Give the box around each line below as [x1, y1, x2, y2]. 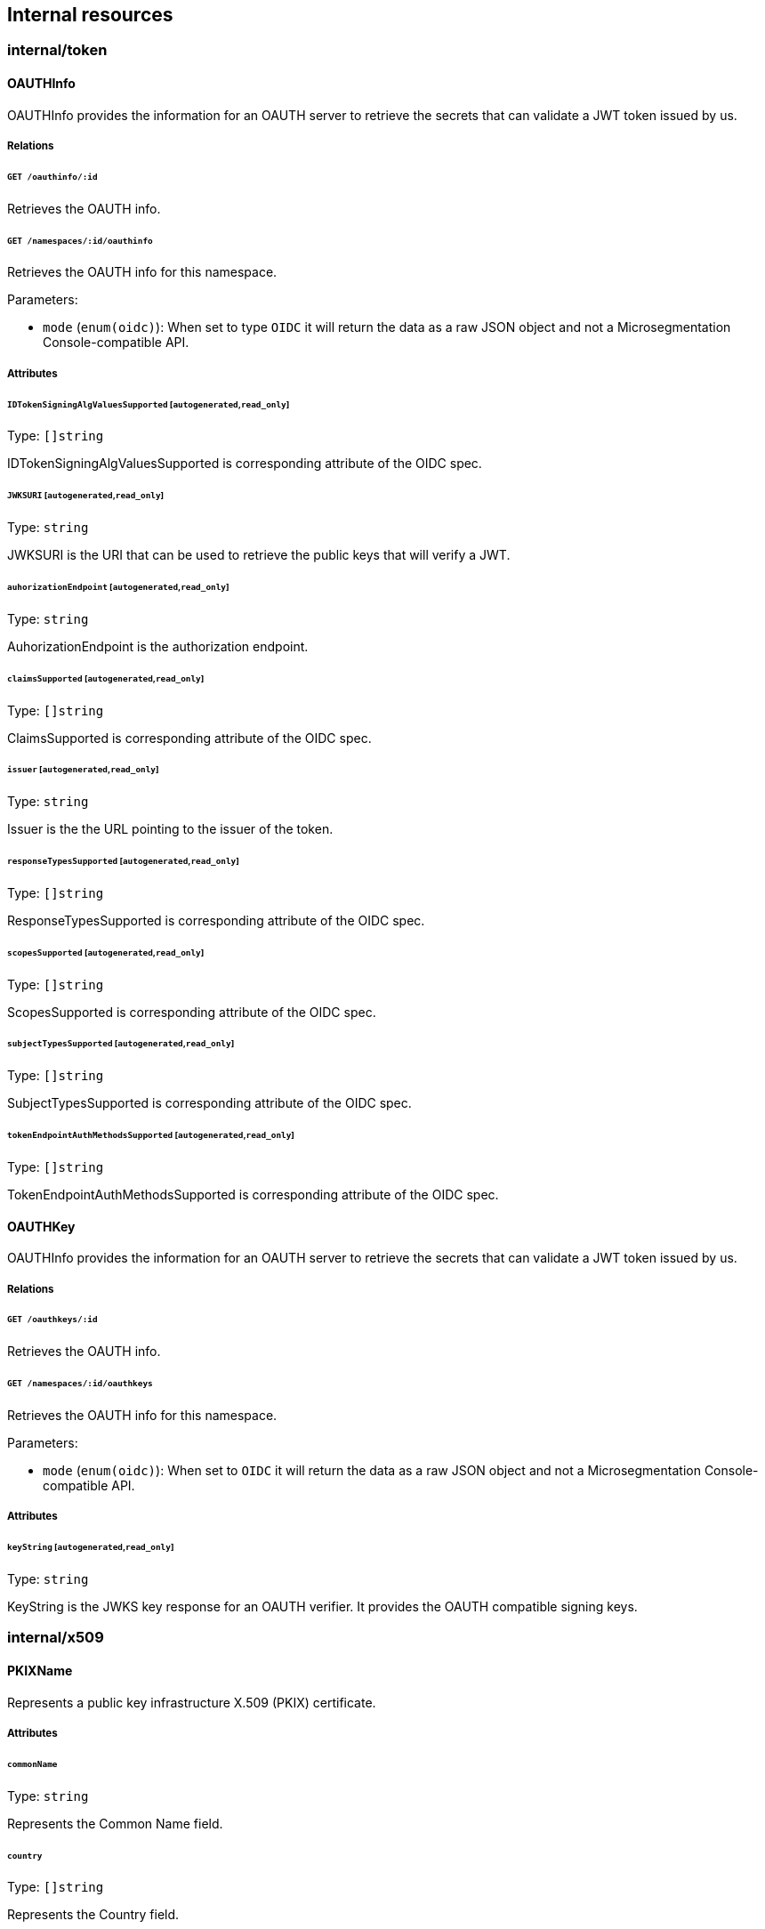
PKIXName [7, 1663, 73, 1679]
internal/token [7, 41, 108, 60]
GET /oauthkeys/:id [7, 1314, 98, 1325]
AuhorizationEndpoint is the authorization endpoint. [7, 638, 309, 654]
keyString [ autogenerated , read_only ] [7, 1542, 174, 1553]
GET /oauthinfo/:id [7, 171, 98, 182]
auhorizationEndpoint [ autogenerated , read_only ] [7, 582, 229, 593]
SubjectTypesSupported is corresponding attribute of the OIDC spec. [7, 1095, 412, 1111]
